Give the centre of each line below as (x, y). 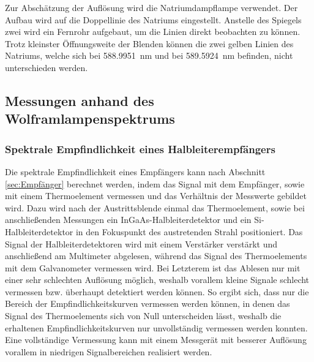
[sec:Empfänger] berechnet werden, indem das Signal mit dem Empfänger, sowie (155, 183)
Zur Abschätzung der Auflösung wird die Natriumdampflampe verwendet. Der (151, 7)
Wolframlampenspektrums (90, 119)
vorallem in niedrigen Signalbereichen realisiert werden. (109, 351)
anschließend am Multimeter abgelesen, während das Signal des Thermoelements (156, 256)
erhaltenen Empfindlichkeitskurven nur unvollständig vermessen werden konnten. (156, 327)
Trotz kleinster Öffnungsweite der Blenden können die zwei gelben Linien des (149, 43)
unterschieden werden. (47, 67)
